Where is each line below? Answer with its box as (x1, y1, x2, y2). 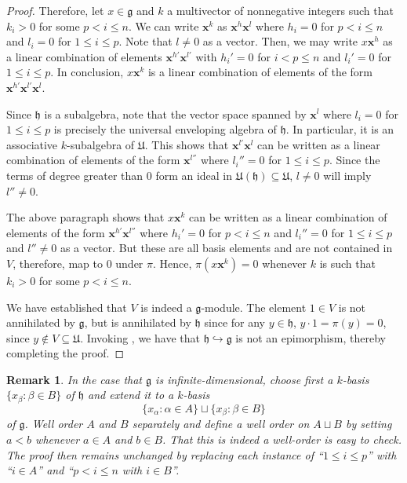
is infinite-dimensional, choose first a (155, 371, 333, 387)
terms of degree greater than (6, 166, 144, 183)
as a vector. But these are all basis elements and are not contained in (60, 240, 393, 256)
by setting (345, 415, 392, 432)
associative (6, 136, 58, 152)
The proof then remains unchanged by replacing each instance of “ (6, 446, 323, 463)
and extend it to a (88, 386, 174, 403)
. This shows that (144, 136, 229, 152)
